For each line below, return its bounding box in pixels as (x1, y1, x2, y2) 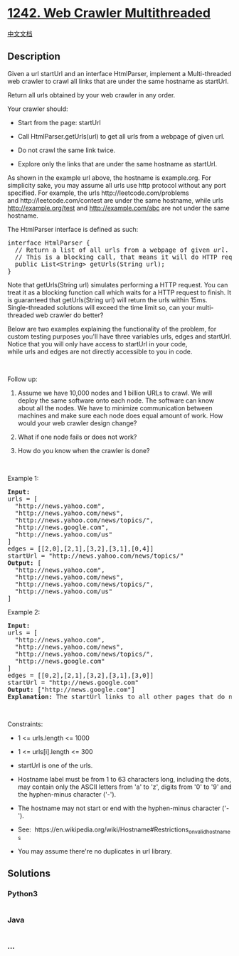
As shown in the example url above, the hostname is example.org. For (7, 173, 212, 182)
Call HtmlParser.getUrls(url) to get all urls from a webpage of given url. (17, 132, 225, 140)
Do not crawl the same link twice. (17, 146, 116, 154)
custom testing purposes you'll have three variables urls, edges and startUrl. (7, 332, 232, 341)
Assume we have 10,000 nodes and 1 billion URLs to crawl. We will (17, 388, 213, 397)
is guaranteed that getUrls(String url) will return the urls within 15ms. (7, 295, 208, 304)
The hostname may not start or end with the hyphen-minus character (17, 804, 221, 812)
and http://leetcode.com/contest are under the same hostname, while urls (7, 196, 224, 204)
